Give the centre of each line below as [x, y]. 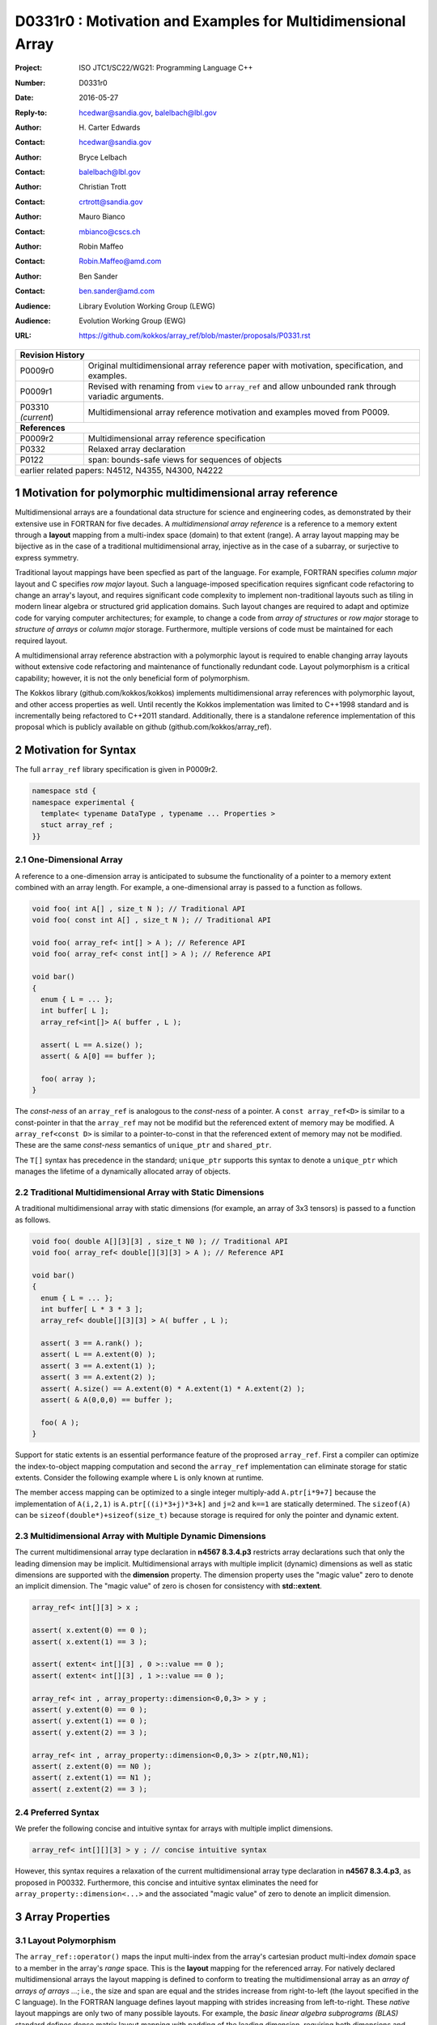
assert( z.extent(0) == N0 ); [92, 1766]
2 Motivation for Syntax [76, 750]
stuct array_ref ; [77, 825]
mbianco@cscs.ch [110, 232]
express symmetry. [47, 557]
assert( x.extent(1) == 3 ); [90, 1641]
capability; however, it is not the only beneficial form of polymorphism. [132, 678]
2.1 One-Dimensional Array [69, 860]
